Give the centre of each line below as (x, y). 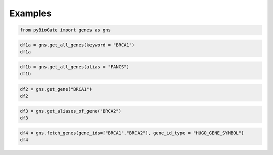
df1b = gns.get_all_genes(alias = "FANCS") (75, 67)
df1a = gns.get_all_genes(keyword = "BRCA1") (77, 45)
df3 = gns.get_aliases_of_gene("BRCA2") (71, 111)
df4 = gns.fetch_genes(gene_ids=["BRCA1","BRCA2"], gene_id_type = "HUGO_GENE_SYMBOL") (132, 133)
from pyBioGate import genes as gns (65, 30)
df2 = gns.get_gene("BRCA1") (56, 89)
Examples (30, 13)
